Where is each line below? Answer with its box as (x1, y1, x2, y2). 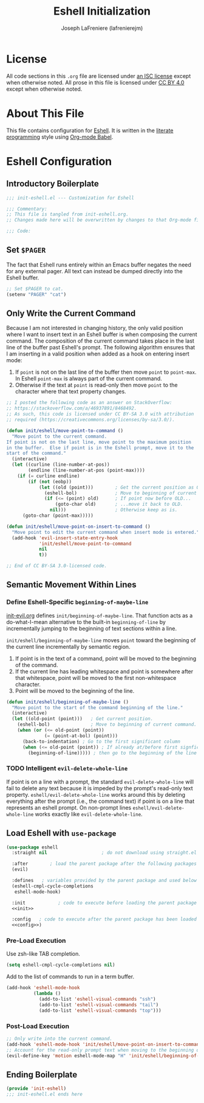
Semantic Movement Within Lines (6, 580, 137, 590)
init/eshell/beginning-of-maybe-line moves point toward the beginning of (6, 636, 196, 643)
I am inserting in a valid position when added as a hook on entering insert (6, 350, 189, 357)
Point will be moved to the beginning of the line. (15, 687, 135, 695)
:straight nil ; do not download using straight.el (12, 850, 197, 856)
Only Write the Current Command (6, 308, 136, 318)
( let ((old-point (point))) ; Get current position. (12, 716, 154, 722)
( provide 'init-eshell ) (6, 1085, 67, 1092)
